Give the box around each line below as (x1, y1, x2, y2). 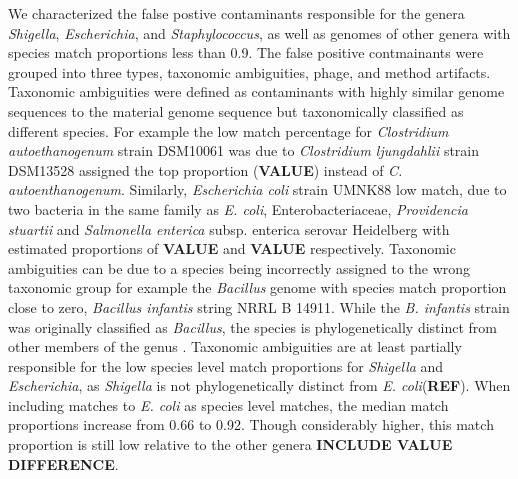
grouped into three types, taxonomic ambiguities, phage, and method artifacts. (8, 61, 491, 82)
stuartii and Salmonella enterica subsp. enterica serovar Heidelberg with (8, 218, 450, 239)
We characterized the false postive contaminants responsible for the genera (8, 3, 465, 23)
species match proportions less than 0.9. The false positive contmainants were (8, 42, 484, 63)
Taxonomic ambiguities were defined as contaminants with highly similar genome (8, 81, 505, 102)
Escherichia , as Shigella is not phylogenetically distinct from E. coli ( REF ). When (8, 375, 511, 396)
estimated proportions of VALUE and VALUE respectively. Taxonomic (8, 238, 456, 259)
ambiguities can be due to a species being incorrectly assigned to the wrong (8, 257, 471, 278)
